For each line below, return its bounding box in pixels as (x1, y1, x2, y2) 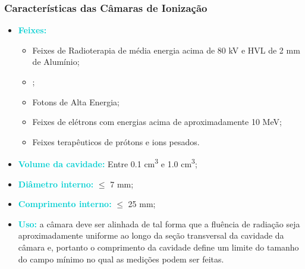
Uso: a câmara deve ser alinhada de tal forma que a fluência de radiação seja (18, 217, 300, 230)
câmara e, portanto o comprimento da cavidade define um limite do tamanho (18, 241, 299, 253)
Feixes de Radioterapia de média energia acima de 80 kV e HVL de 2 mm (32, 43, 300, 56)
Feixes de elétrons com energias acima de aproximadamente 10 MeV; (32, 115, 282, 128)
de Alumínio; (32, 55, 80, 68)
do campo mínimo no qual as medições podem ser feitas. (18, 252, 224, 265)
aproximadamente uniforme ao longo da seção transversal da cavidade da (18, 229, 284, 242)
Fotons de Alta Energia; (32, 95, 120, 108)
